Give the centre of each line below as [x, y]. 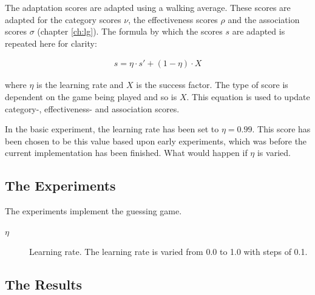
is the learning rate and [80, 85]
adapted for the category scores [63, 19]
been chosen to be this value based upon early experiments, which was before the [156, 141]
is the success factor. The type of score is [212, 85]
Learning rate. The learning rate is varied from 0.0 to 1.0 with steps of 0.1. [168, 252]
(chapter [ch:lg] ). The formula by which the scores [130, 31]
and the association [264, 19]
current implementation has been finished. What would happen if [126, 153]
